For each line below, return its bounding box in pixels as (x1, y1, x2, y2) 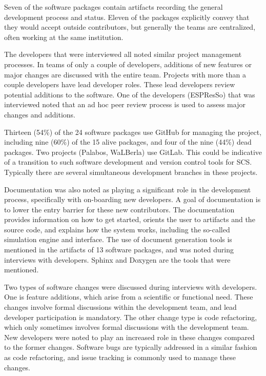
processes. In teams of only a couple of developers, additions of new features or (4, 58, 252, 69)
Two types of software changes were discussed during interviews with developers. (4, 281, 257, 292)
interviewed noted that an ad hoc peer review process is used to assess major (4, 99, 245, 110)
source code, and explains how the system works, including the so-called (4, 224, 230, 234)
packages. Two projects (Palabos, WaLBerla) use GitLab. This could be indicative (4, 146, 262, 157)
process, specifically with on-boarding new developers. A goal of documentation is (4, 194, 261, 205)
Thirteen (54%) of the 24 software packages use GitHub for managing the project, (4, 126, 262, 137)
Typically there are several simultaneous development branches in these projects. (4, 166, 258, 177)
